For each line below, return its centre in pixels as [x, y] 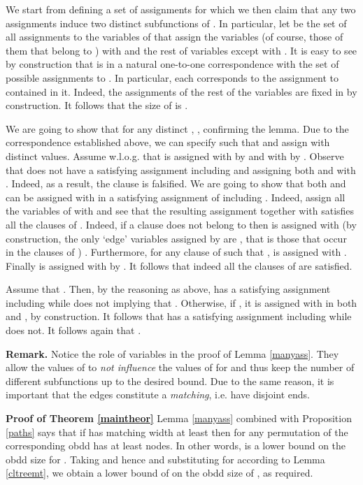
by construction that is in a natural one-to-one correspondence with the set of [172, 64]
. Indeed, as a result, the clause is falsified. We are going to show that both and [176, 183]
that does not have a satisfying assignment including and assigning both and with [181, 169]
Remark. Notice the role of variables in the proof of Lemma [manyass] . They [172, 353]
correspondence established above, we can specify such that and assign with [168, 142]
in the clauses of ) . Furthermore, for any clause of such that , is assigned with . [176, 252]
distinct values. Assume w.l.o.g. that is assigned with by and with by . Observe [175, 155]
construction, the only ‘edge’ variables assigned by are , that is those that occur [176, 238]
